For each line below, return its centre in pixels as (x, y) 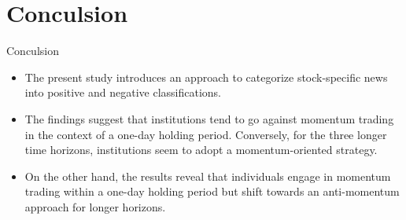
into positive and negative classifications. (123, 92)
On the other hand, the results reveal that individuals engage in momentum (208, 176)
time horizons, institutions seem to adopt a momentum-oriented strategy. (201, 150)
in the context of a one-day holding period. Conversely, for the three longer (206, 134)
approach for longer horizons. (95, 206)
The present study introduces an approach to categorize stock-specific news (206, 77)
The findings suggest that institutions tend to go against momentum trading (209, 118)
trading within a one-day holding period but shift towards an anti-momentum (212, 191)
